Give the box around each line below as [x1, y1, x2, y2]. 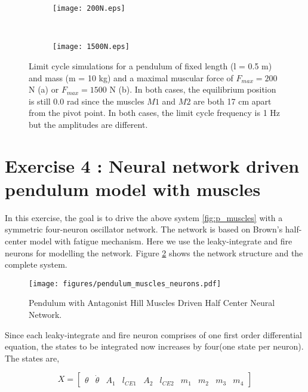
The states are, [5, 351, 60, 364]
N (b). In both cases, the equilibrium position [109, 83, 276, 96]
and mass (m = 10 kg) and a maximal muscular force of [29, 71, 233, 84]
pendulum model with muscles [5, 176, 261, 201]
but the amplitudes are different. [29, 118, 148, 130]
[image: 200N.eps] [53, 4, 125, 13]
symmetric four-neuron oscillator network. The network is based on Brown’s [5, 223, 283, 235]
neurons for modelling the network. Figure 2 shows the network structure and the [5, 246, 303, 259]
